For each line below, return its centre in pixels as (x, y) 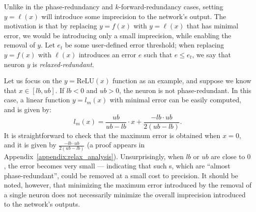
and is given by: (28, 109)
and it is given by (30, 145)
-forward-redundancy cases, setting (171, 6)
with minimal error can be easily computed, (175, 100)
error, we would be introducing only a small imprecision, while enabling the (118, 35)
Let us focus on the (33, 81)
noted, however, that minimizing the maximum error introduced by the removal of (128, 185)
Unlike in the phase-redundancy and (58, 6)
